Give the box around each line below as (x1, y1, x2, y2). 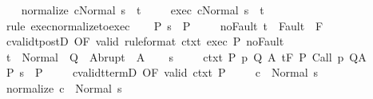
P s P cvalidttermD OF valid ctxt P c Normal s (6, 64, 319, 81)
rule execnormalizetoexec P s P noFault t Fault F (6, 17, 323, 34)
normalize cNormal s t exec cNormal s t (21, 2, 264, 18)
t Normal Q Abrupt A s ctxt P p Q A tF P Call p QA (6, 48, 367, 65)
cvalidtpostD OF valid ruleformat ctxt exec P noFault (6, 33, 284, 49)
